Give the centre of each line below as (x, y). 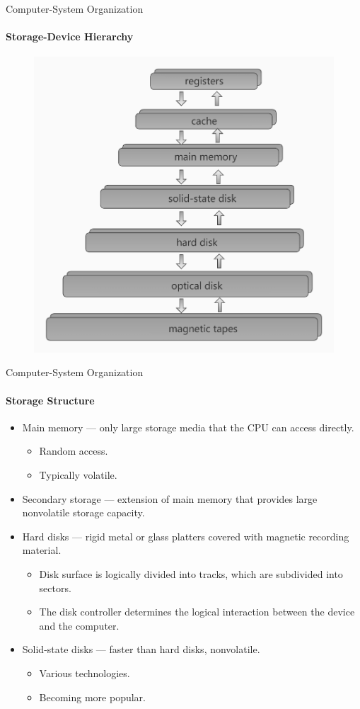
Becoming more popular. (92, 697)
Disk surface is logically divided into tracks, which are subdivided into (191, 574)
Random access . (74, 451)
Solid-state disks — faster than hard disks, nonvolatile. (141, 649)
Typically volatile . (78, 475)
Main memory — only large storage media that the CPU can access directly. (188, 427)
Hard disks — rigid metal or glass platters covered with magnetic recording (186, 536)
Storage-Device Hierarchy (70, 36)
